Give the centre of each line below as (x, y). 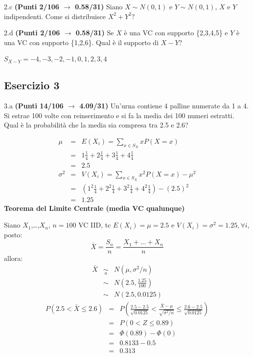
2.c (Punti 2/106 (32, 6)
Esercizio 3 (32, 85)
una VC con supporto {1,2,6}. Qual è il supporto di (81, 42)
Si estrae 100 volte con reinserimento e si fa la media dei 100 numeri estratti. (119, 115)
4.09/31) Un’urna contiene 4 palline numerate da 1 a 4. (164, 106)
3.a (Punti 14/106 (34, 106)
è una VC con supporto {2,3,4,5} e (176, 33)
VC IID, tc (95, 225)
